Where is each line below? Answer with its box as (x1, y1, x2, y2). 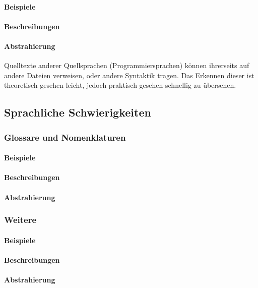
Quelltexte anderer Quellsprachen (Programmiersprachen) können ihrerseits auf (4, 60, 249, 71)
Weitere (4, 213, 37, 226)
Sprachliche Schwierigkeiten (4, 104, 151, 120)
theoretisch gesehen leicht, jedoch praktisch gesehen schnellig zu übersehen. (4, 80, 236, 90)
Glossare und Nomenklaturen (4, 131, 126, 143)
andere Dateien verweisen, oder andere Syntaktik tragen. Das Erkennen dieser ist (4, 70, 254, 80)
